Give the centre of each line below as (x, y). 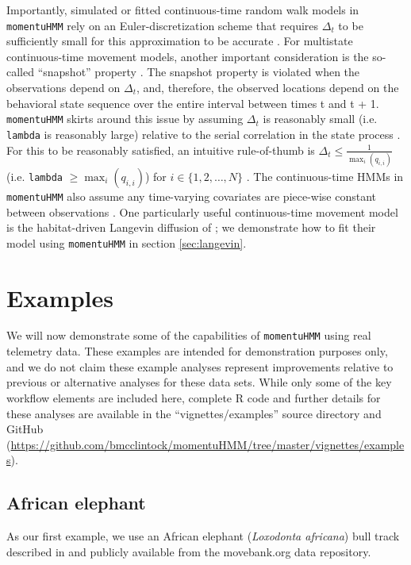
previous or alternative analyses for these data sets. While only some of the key (199, 382)
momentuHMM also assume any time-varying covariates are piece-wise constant (192, 196)
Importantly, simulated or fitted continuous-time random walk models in (183, 10)
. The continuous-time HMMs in (325, 176)
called (20, 72)
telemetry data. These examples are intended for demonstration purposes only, (197, 351)
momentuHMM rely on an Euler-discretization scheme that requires (163, 25)
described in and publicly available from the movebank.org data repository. (189, 551)
